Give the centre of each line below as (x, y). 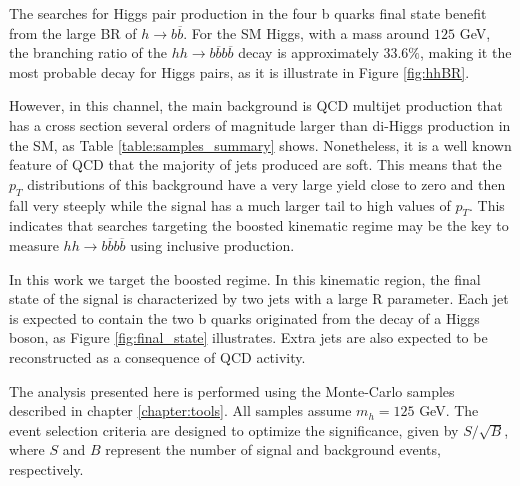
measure (34, 244)
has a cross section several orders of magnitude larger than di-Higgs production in (260, 124)
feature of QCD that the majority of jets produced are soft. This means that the (255, 164)
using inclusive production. (212, 244)
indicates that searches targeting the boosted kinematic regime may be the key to (259, 225)
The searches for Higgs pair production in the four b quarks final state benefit (248, 13)
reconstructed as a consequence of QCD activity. (157, 356)
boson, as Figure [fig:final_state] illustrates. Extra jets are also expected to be (248, 337)
